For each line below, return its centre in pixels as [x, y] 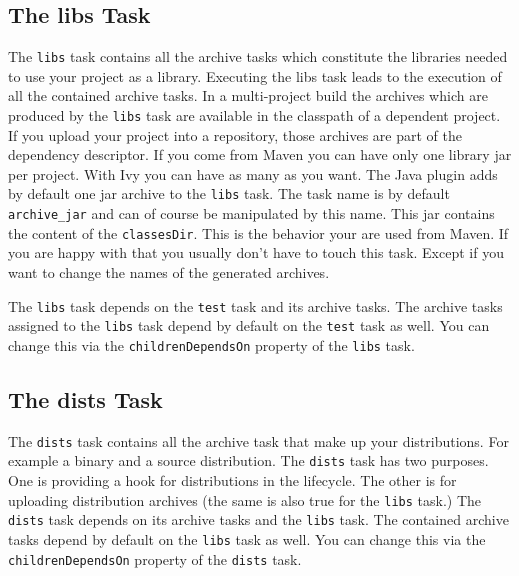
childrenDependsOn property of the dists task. [155, 558]
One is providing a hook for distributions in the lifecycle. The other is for [232, 480]
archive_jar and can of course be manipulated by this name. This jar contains [251, 213]
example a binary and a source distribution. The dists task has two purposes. [248, 460]
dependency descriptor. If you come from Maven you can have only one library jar [260, 154]
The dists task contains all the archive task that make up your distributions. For [258, 440]
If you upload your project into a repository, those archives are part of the [235, 134]
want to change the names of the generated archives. [169, 272]
